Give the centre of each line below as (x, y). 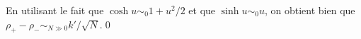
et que (202, 10)
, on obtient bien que (310, 10)
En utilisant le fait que (55, 10)
